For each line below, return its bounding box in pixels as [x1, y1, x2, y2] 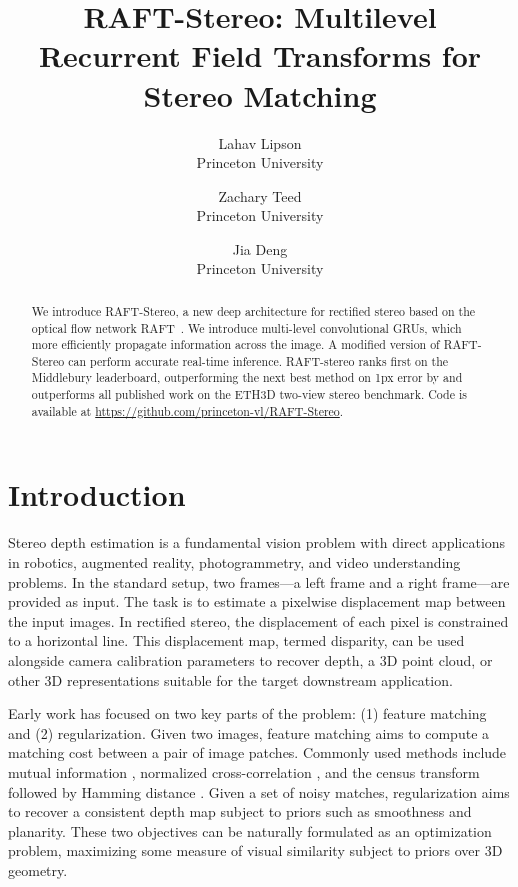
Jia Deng [232, 238, 288, 259]
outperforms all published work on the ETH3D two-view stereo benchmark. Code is [31, 386, 467, 403]
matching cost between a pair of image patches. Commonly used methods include [8, 742, 507, 763]
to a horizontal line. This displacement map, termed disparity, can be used [8, 630, 465, 651]
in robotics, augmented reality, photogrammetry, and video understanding [8, 551, 461, 572]
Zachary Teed [218, 185, 302, 206]
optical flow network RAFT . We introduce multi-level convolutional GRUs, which [31, 319, 462, 336]
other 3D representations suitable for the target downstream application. [8, 669, 453, 690]
